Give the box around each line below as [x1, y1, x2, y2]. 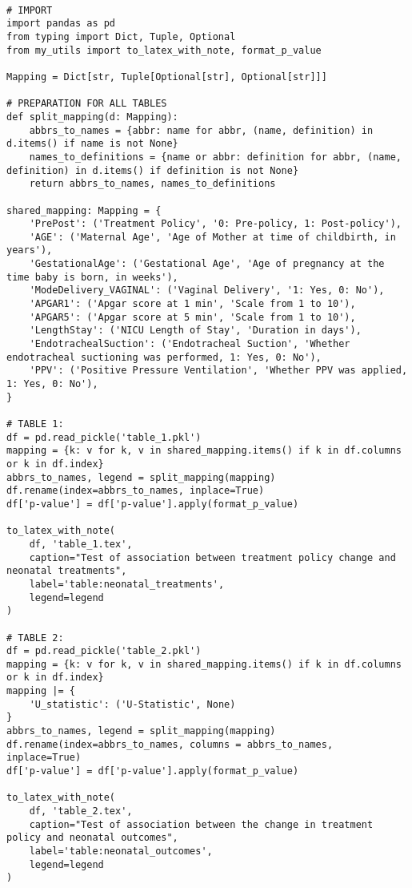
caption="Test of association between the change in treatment [29, 818, 374, 830]
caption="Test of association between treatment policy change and [29, 551, 396, 563]
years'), [6, 244, 53, 256]
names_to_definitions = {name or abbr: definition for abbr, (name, [29, 151, 402, 163]
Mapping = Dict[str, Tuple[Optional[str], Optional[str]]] [6, 71, 327, 83]
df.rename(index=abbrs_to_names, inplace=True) [6, 485, 265, 497]
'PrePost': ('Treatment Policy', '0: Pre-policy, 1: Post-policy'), [29, 218, 402, 230]
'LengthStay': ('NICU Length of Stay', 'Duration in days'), [29, 325, 362, 337]
